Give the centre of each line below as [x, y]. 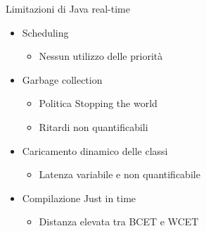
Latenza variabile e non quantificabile [120, 174]
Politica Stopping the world [98, 103]
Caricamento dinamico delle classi [95, 150]
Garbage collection [62, 79]
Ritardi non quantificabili [94, 126]
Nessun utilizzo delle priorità [101, 56]
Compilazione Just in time [79, 198]
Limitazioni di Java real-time [68, 8]
